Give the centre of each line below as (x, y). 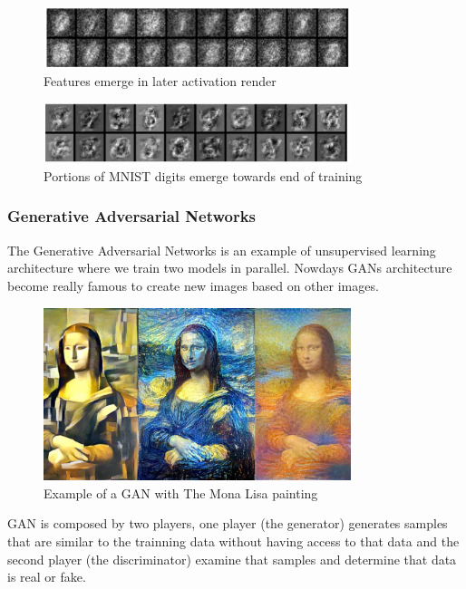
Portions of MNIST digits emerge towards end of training (203, 175)
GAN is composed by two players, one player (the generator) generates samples (228, 523)
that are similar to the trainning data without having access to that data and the (233, 541)
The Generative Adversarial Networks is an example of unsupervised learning (222, 250)
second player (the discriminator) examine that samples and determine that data (232, 559)
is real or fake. (47, 577)
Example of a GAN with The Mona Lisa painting (181, 492)
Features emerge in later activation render (160, 81)
